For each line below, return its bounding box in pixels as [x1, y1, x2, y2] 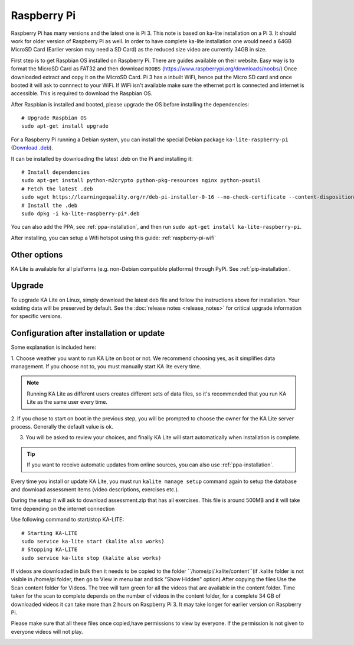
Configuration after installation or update [11, 328, 165, 338]
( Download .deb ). [11, 144, 53, 151]
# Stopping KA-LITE [21, 546, 78, 553]
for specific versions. [11, 313, 63, 320]
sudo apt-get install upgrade [21, 123, 109, 129]
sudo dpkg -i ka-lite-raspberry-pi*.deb [21, 210, 140, 217]
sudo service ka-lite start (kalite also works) [21, 538, 165, 544]
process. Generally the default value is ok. [11, 423, 113, 430]
